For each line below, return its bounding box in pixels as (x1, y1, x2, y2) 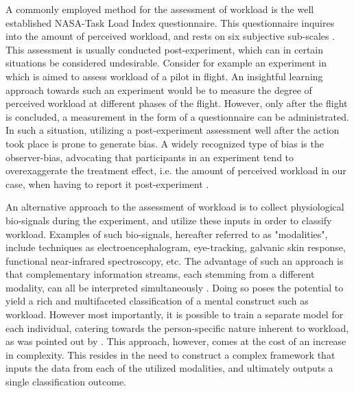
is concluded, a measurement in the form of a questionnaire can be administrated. (5, 109, 349, 123)
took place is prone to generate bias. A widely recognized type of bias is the (5, 136, 324, 150)
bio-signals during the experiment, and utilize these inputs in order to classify (5, 213, 332, 227)
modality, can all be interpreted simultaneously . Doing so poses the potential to (5, 280, 344, 294)
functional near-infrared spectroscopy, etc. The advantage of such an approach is (5, 253, 344, 267)
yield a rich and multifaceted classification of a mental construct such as (5, 294, 309, 308)
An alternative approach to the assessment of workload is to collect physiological (5, 200, 344, 214)
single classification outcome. (5, 374, 126, 389)
